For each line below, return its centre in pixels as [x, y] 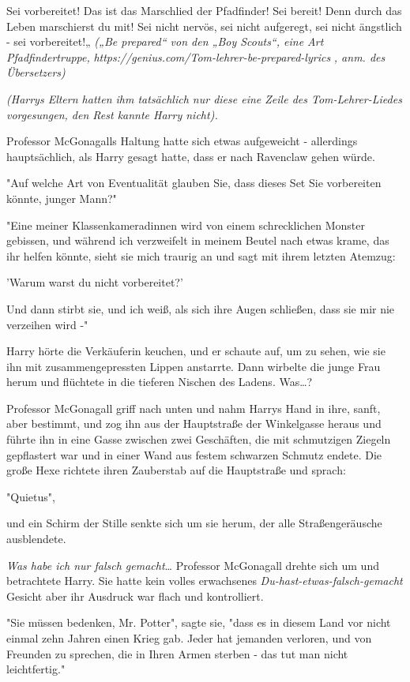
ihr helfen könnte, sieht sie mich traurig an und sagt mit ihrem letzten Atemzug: [201, 255]
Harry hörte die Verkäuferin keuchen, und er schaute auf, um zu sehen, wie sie [196, 351]
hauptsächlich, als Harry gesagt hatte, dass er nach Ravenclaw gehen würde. [191, 156]
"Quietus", [31, 496]
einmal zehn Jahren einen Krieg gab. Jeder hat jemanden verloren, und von [189, 638]
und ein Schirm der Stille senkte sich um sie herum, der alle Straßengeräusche [194, 523]
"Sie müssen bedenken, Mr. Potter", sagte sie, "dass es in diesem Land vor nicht [199, 622]
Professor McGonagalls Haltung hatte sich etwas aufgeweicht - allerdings [182, 141]
